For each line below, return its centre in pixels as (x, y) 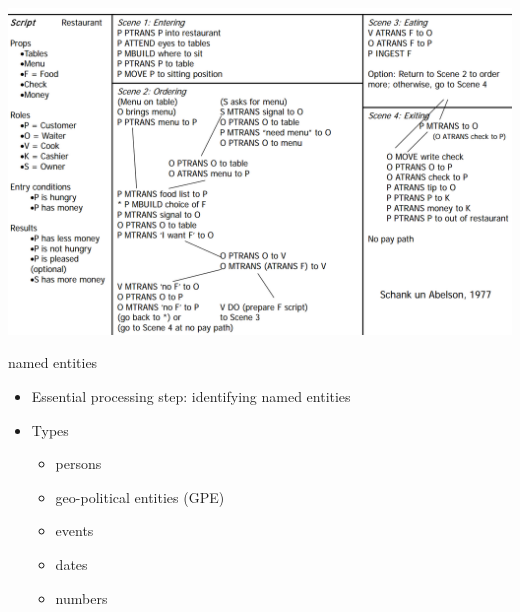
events (74, 530)
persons (78, 463)
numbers (81, 597)
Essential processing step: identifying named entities (191, 396)
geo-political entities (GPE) (140, 496)
